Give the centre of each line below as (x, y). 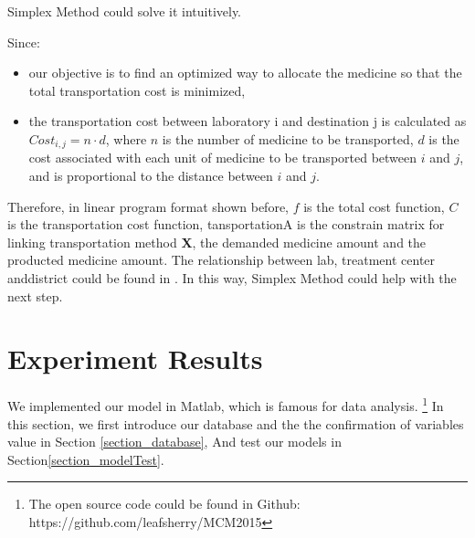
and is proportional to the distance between (151, 176)
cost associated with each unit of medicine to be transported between (223, 158)
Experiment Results (135, 359)
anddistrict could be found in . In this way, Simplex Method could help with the (232, 277)
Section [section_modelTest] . (86, 459)
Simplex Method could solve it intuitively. (125, 11)
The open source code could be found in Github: (164, 504)
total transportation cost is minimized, (137, 90)
